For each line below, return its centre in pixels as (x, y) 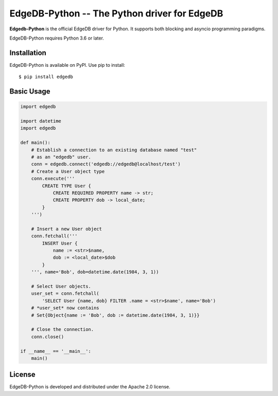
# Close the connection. (63, 329)
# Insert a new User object (67, 229)
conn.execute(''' (53, 179)
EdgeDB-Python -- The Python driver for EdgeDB (116, 13)
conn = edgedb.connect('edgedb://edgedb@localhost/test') (106, 164)
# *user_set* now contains (65, 308)
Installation (28, 53)
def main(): (36, 143)
